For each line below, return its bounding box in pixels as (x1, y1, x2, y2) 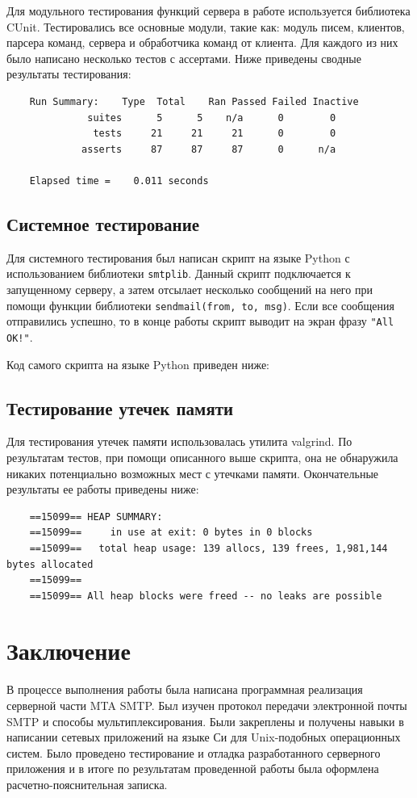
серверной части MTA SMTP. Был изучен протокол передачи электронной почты (6, 697, 407, 713)
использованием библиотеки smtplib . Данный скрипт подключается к (6, 265, 351, 282)
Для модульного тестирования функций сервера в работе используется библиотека (6, 2, 411, 19)
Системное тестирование (6, 211, 200, 236)
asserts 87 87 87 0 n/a (81, 143, 336, 155)
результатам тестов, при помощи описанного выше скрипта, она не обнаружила (6, 448, 398, 465)
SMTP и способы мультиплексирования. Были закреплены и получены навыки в (6, 712, 404, 729)
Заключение (6, 634, 131, 667)
